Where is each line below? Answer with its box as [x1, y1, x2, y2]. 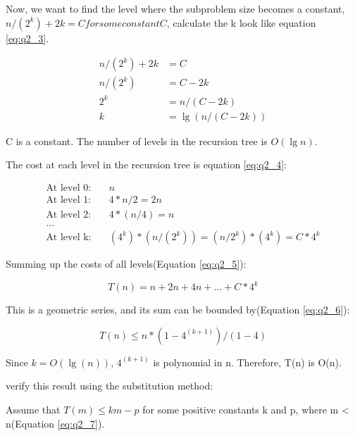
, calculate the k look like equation [166, 15, 316, 30]
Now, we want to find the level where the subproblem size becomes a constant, [6, 1, 345, 15]
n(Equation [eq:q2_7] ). [6, 416, 105, 430]
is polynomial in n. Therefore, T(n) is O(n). [153, 354, 342, 369]
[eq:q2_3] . [6, 30, 49, 45]
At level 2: [46, 210, 92, 220]
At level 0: [46, 183, 92, 194]
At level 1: [46, 195, 92, 206]
